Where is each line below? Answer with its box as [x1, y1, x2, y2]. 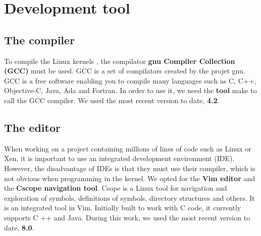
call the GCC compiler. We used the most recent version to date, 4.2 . [4, 95, 220, 105]
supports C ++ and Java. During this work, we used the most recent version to [4, 212, 250, 222]
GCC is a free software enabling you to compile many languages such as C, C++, [4, 75, 256, 86]
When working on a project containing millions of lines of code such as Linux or [4, 143, 251, 153]
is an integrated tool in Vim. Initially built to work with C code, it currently [4, 202, 241, 213]
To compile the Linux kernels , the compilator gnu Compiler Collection [4, 55, 235, 66]
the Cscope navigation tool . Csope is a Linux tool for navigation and [4, 183, 227, 193]
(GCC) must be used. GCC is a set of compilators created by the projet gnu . [4, 65, 245, 76]
